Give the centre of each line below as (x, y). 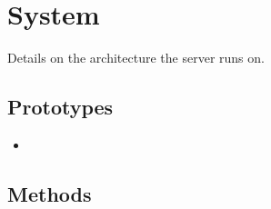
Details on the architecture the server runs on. (136, 58)
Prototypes (60, 107)
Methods (50, 193)
